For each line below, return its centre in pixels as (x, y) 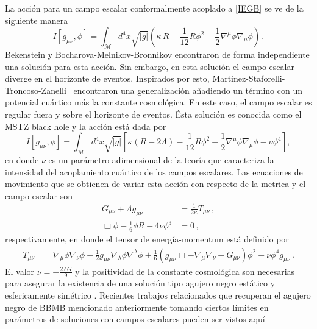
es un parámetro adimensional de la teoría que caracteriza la (161, 159)
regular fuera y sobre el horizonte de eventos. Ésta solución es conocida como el (153, 114)
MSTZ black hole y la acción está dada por (86, 126)
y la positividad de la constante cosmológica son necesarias (185, 271)
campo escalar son (39, 195)
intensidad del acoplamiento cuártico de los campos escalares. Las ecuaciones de (154, 172)
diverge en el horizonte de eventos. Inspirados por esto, (107, 78)
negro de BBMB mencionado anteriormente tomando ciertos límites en (137, 307)
